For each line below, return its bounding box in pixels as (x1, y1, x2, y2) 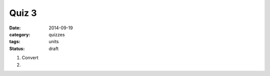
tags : (9, 39, 20, 45)
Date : (9, 25, 21, 31)
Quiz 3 (9, 7, 37, 18)
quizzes (48, 31, 65, 37)
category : (9, 31, 30, 37)
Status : (9, 45, 25, 52)
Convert (21, 55, 38, 61)
